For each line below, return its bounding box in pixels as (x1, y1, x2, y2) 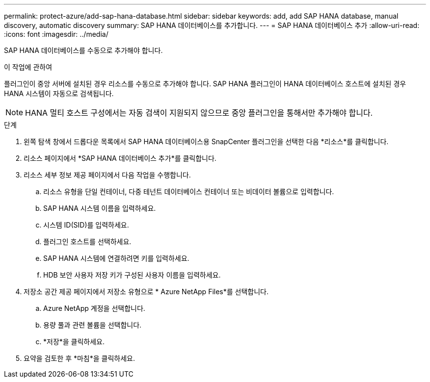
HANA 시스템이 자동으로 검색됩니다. (4, 89, 114, 98)
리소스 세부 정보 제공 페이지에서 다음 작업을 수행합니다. (24, 171, 191, 179)
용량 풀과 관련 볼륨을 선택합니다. (43, 321, 142, 329)
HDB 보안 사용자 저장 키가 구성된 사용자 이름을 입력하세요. (43, 271, 221, 279)
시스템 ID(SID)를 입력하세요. (43, 221, 129, 229)
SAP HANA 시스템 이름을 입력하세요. (43, 204, 156, 212)
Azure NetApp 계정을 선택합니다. (43, 304, 145, 312)
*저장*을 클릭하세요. (43, 337, 105, 346)
